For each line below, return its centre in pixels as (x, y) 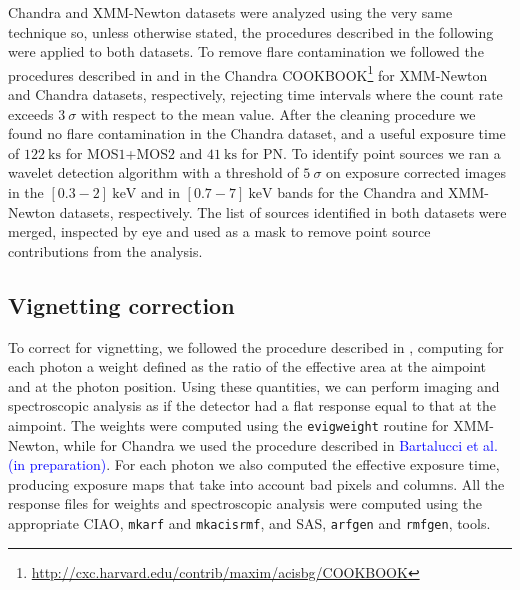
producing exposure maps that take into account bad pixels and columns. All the (256, 483)
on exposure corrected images (416, 172)
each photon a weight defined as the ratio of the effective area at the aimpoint (247, 366)
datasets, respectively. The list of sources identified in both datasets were (283, 211)
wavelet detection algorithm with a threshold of (153, 172)
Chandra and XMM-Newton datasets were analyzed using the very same (230, 12)
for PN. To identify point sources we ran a (371, 152)
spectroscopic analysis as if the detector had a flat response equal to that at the (252, 405)
